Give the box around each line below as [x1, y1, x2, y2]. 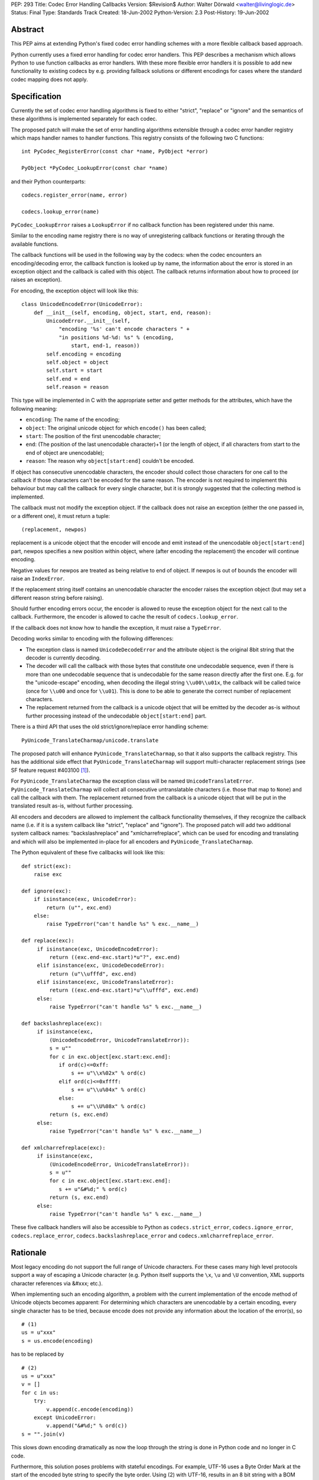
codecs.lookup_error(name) [21, 208, 100, 215]
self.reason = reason [46, 384, 109, 391]
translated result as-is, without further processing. [11, 802, 134, 809]
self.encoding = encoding [46, 350, 121, 358]
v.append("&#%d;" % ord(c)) [46, 1423, 128, 1429]
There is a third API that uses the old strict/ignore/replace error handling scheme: [11, 723, 209, 731]
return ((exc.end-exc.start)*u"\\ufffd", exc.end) [49, 987, 199, 994]
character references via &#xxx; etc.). [11, 1279, 103, 1287]
